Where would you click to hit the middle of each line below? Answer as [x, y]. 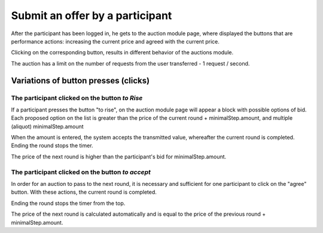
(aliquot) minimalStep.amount [47, 126]
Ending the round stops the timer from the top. [68, 203]
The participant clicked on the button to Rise [77, 98]
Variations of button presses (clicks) [80, 80]
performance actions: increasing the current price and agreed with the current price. [115, 41]
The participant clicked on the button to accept [81, 172]
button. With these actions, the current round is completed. [84, 192]
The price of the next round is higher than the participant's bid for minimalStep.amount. [119, 156]
